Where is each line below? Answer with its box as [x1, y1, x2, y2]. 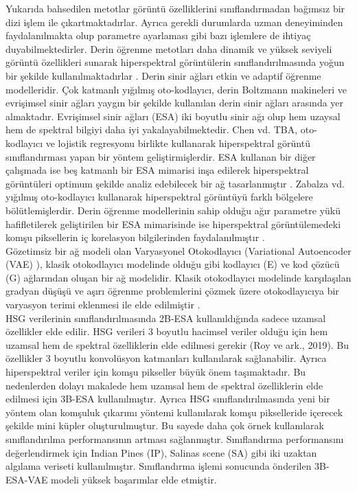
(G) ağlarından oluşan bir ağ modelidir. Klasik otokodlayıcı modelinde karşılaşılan [5, 270, 352, 284]
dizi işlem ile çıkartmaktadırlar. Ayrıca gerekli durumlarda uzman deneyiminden [5, 14, 343, 29]
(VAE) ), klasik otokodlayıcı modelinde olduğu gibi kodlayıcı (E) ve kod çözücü [5, 257, 340, 271]
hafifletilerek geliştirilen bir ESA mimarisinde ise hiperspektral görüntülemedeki [5, 216, 341, 231]
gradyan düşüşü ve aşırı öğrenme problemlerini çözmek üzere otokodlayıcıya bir [5, 284, 339, 298]
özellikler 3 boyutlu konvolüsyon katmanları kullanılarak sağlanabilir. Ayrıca [5, 351, 327, 365]
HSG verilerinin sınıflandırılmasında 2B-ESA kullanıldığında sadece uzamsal [5, 310, 326, 325]
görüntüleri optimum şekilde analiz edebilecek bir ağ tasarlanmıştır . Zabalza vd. [5, 176, 345, 190]
